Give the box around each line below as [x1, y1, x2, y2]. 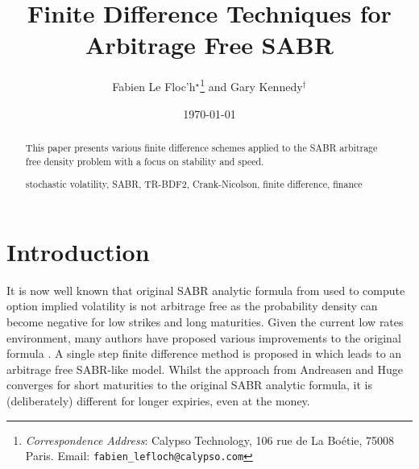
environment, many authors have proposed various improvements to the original [6, 329, 401, 346]
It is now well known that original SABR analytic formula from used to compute [6, 281, 405, 298]
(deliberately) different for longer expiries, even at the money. [6, 392, 310, 409]
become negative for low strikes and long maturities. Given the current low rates [6, 313, 404, 330]
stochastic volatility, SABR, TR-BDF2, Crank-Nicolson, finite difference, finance [25, 177, 363, 191]
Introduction [6, 234, 150, 268]
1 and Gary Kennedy [200, 76, 303, 94]
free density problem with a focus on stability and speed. [25, 154, 264, 168]
